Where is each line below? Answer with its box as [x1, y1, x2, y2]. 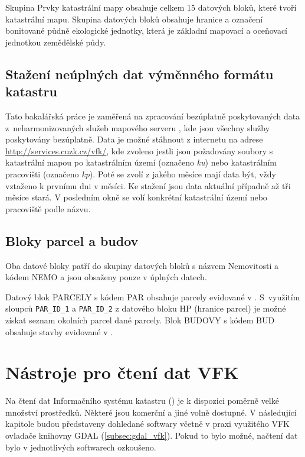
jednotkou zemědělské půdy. [5, 35, 106, 48]
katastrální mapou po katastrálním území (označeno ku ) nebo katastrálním [5, 156, 277, 168]
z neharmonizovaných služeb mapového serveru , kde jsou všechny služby [5, 121, 270, 134]
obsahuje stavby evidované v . [5, 325, 113, 338]
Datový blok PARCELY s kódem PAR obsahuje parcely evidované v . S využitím [5, 290, 300, 303]
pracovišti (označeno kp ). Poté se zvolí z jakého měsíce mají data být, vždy [5, 167, 276, 180]
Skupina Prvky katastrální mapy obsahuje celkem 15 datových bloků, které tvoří [5, 1, 297, 13]
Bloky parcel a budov [5, 231, 139, 249]
